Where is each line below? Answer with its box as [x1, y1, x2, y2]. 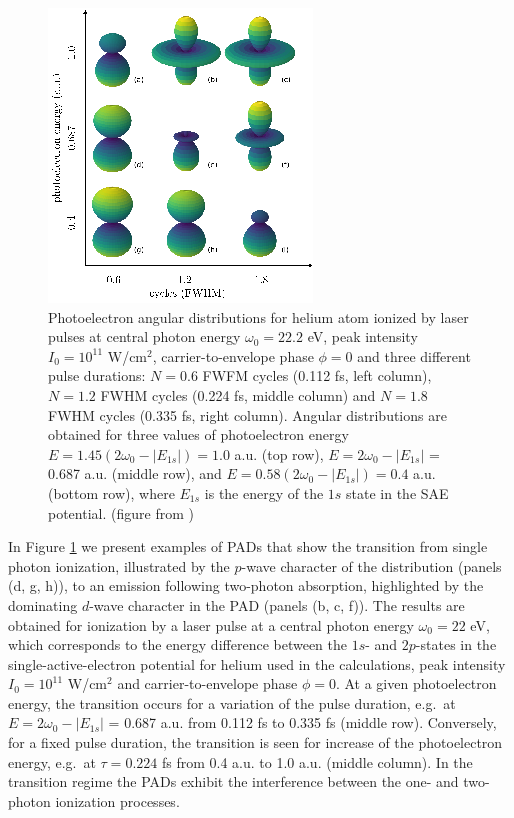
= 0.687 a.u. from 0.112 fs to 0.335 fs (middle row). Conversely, [108, 712, 497, 733]
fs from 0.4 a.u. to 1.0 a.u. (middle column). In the [161, 751, 473, 772]
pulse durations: [48, 365, 146, 386]
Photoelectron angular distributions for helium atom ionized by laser [48, 306, 469, 327]
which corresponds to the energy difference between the [8, 634, 347, 655]
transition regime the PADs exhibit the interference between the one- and [8, 771, 459, 792]
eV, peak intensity [307, 326, 418, 347]
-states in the [415, 634, 497, 655]
